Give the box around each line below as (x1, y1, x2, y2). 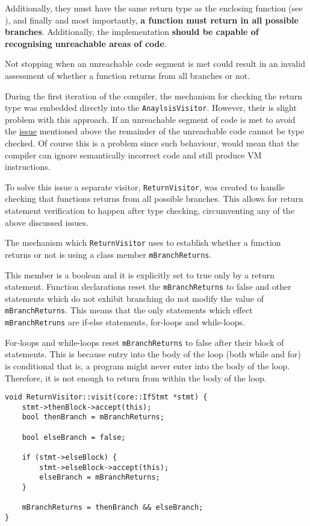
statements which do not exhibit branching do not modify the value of (5, 292, 264, 304)
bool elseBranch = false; (22, 433, 126, 442)
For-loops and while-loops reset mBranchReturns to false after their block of (5, 336, 284, 348)
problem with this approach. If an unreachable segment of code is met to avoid (5, 113, 296, 125)
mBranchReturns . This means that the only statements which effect (5, 304, 253, 316)
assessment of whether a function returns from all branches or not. (5, 69, 250, 81)
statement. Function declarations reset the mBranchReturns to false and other (5, 280, 291, 293)
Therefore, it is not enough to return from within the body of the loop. (5, 371, 267, 384)
